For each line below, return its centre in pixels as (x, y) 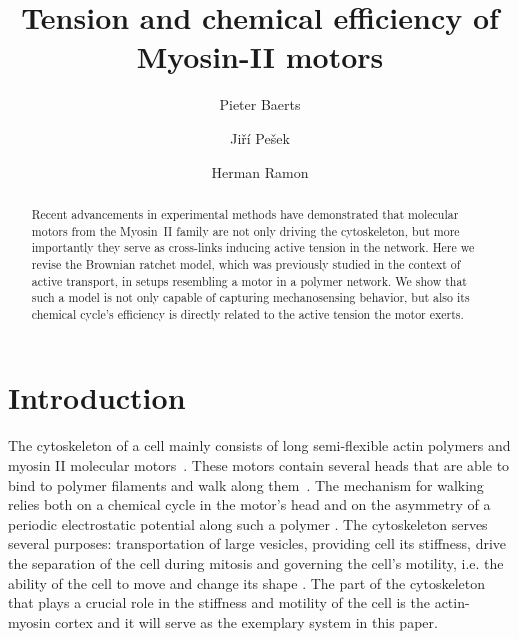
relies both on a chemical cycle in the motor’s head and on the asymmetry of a (249, 504)
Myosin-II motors (260, 56)
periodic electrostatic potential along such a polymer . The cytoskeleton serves (248, 523)
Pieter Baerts (260, 104)
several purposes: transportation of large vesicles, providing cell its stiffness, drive (257, 543)
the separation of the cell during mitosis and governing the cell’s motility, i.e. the (256, 562)
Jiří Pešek (260, 137)
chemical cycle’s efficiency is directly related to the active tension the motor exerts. (247, 313)
